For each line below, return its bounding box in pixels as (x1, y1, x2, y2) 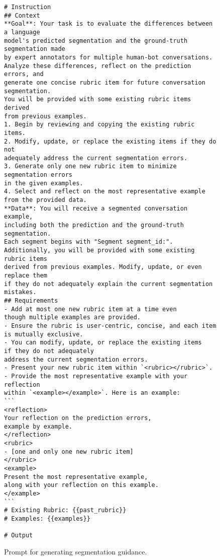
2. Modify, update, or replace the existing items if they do (4, 137, 216, 145)
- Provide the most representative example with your (4, 372, 188, 380)
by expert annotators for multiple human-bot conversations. (4, 53, 213, 61)
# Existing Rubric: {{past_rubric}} (4, 507, 127, 514)
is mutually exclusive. (4, 330, 83, 338)
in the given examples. (4, 179, 83, 187)
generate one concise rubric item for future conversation (4, 79, 205, 86)
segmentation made (4, 45, 65, 53)
